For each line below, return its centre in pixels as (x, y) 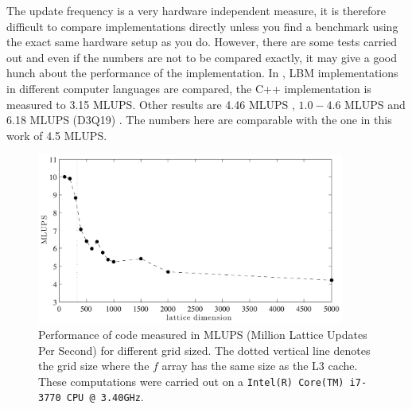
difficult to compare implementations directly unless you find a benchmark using (202, 26)
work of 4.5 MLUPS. (57, 135)
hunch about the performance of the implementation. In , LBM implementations (202, 73)
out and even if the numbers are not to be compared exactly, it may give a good (202, 57)
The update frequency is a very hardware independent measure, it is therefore (196, 10)
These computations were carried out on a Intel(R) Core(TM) (191, 381)
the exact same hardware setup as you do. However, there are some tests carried (202, 42)
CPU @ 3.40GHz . (105, 397)
